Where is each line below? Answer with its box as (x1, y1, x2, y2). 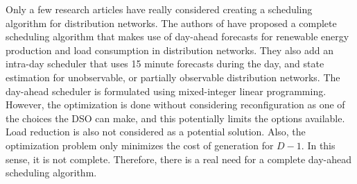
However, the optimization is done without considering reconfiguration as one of (6, 97, 345, 112)
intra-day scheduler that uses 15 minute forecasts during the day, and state (6, 56, 324, 71)
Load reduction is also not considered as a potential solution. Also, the (6, 124, 306, 139)
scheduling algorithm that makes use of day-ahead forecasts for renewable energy (6, 29, 349, 44)
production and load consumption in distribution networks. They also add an (6, 42, 334, 57)
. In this (301, 137, 336, 152)
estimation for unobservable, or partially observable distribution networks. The (6, 69, 340, 84)
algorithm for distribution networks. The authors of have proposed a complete (6, 15, 337, 30)
